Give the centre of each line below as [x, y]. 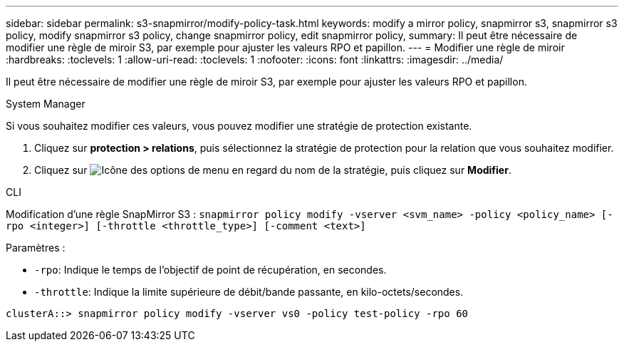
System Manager [46, 104]
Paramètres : [36, 248]
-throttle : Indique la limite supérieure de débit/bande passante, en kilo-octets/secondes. [249, 292]
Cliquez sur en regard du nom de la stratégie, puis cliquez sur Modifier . [273, 170]
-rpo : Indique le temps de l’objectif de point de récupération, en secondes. [210, 270]
